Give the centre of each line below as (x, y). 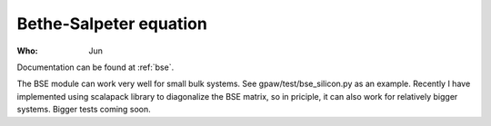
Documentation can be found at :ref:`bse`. (95, 67)
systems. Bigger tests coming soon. (84, 110)
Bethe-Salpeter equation (112, 24)
